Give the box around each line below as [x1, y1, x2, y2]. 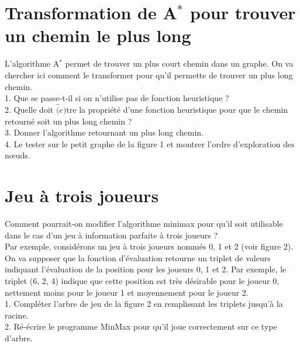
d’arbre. [5, 331, 33, 344]
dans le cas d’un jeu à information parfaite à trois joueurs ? [5, 229, 218, 241]
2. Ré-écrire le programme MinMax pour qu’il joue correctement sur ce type [5, 320, 277, 333]
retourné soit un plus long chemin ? [5, 115, 132, 127]
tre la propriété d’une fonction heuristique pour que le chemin [66, 103, 288, 115]
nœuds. [5, 149, 30, 161]
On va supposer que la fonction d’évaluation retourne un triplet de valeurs [5, 251, 271, 264]
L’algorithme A [5, 57, 60, 70]
